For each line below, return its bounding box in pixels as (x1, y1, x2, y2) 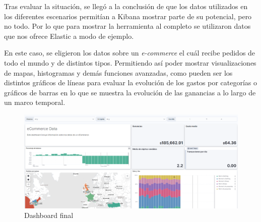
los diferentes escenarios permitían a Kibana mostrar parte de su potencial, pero (4, 11, 252, 21)
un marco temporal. (4, 97, 66, 107)
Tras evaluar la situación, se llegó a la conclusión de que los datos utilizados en (4, 1, 248, 11)
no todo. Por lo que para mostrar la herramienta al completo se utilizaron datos (4, 21, 251, 31)
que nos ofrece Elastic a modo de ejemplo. (4, 30, 134, 41)
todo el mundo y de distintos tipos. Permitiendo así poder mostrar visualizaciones (4, 57, 256, 68)
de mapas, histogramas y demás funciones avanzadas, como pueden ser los (4, 67, 233, 78)
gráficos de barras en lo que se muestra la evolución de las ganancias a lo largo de (4, 87, 256, 97)
